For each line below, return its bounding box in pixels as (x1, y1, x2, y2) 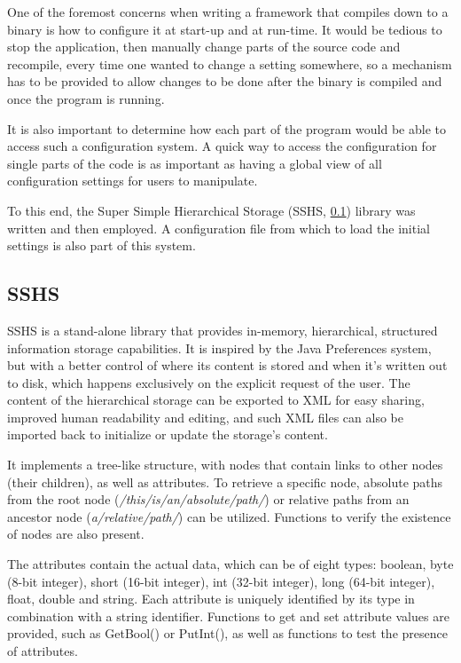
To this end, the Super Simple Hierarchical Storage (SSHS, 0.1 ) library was (7, 201, 416, 219)
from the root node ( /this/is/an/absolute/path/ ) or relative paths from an (7, 490, 410, 509)
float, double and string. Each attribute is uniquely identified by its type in (7, 589, 415, 608)
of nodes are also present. (7, 525, 145, 543)
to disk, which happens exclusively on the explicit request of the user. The (7, 373, 410, 391)
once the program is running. (7, 89, 165, 107)
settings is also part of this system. (7, 236, 196, 255)
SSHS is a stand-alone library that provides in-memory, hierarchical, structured (7, 320, 438, 339)
